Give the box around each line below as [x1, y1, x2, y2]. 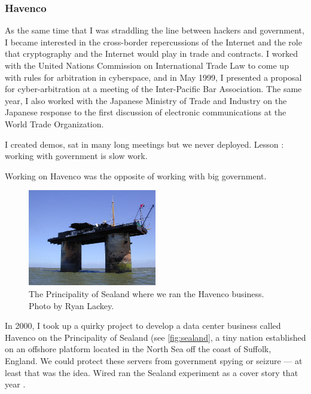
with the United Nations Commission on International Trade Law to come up [5, 59, 289, 71]
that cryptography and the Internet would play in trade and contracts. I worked [5, 47, 298, 60]
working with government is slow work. [5, 149, 148, 162]
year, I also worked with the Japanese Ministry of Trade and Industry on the [5, 94, 287, 106]
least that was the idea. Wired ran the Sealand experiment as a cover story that [5, 366, 298, 378]
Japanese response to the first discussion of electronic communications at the [5, 106, 286, 118]
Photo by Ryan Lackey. [29, 299, 114, 311]
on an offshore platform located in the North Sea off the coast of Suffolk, [5, 343, 272, 355]
